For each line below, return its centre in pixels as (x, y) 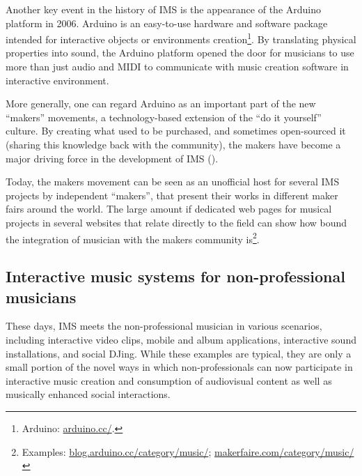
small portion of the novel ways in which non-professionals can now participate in (179, 367)
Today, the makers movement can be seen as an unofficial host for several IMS (173, 182)
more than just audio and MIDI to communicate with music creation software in (177, 67)
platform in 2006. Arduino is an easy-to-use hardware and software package (167, 23)
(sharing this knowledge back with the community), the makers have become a (173, 144)
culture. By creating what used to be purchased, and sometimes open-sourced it (176, 131)
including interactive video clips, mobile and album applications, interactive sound (181, 339)
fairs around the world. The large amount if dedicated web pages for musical (169, 209)
